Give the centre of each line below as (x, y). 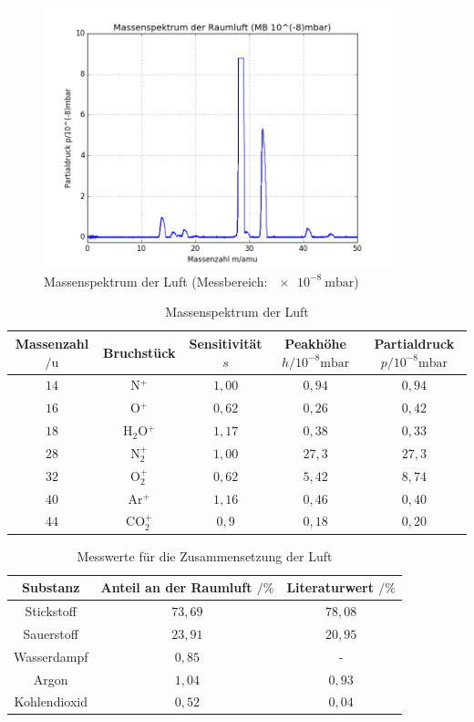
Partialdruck (414, 343)
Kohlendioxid (51, 701)
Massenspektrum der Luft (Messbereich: (156, 281)
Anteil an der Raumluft (176, 587)
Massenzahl (52, 343)
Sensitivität (226, 343)
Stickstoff (51, 611)
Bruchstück (139, 352)
